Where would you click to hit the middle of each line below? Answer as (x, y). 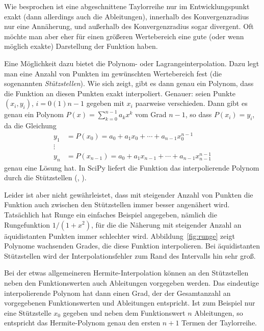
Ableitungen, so (219, 312)
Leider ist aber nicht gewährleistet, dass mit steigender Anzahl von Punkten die (129, 194)
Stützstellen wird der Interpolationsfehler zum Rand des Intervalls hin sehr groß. (130, 255)
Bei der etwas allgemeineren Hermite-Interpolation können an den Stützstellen (126, 273)
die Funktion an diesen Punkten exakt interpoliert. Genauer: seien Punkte (120, 93)
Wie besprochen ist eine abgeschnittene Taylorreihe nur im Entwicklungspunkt (127, 6)
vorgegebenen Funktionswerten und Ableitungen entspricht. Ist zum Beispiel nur (130, 303)
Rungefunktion (27, 224)
